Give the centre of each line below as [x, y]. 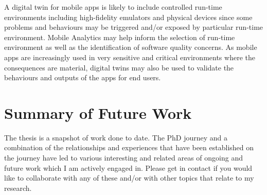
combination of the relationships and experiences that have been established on [129, 147]
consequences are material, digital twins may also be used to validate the [119, 67]
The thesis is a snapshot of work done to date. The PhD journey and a [116, 137]
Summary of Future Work [98, 112]
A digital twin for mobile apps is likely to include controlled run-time [113, 7]
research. [18, 188]
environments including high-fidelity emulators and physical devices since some [128, 17]
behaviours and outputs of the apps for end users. [83, 77]
